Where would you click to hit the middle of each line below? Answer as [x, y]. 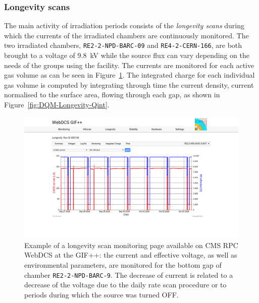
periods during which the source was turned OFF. [101, 294]
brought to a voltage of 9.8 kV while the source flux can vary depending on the [127, 55]
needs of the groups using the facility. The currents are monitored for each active [129, 65]
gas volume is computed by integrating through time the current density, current [129, 84]
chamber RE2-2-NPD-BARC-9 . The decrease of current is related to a [129, 275]
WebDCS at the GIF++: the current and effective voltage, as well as [131, 255]
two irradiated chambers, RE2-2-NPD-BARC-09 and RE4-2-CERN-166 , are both [123, 45]
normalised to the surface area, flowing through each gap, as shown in [112, 95]
